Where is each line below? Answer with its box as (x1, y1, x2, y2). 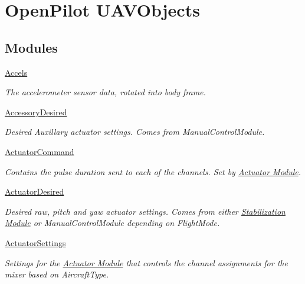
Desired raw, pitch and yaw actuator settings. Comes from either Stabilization (5, 205, 286, 217)
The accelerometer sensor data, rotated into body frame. (5, 86, 206, 98)
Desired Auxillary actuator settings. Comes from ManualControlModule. (5, 125, 265, 138)
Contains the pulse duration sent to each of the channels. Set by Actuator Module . (5, 165, 301, 177)
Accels (5, 66, 28, 78)
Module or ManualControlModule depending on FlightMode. (5, 217, 220, 229)
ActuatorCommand (5, 145, 74, 157)
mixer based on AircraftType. (5, 268, 109, 280)
